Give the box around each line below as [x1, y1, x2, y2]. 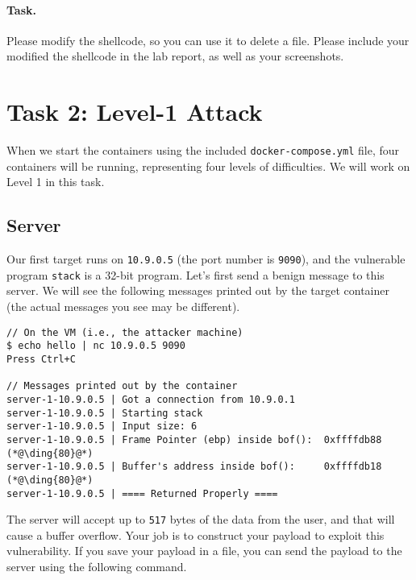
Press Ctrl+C [6, 353, 76, 365]
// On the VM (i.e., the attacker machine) [6, 326, 243, 338]
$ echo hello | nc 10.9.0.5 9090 [6, 340, 185, 352]
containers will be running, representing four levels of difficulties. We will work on [6, 157, 410, 174]
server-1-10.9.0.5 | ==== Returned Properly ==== [6, 487, 278, 499]
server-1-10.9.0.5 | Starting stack [6, 407, 203, 419]
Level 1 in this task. [6, 173, 105, 190]
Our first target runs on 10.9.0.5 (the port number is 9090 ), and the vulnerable [6, 251, 406, 267]
